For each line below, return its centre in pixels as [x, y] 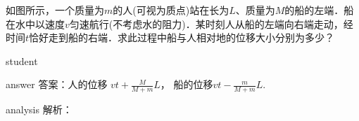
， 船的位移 [187, 84]
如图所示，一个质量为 [55, 10]
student [22, 60]
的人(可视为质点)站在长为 [171, 10]
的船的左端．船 [319, 10]
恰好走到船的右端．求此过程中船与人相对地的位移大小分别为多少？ [182, 37]
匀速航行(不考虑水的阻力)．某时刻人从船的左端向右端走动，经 [211, 23]
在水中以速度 [35, 23]
